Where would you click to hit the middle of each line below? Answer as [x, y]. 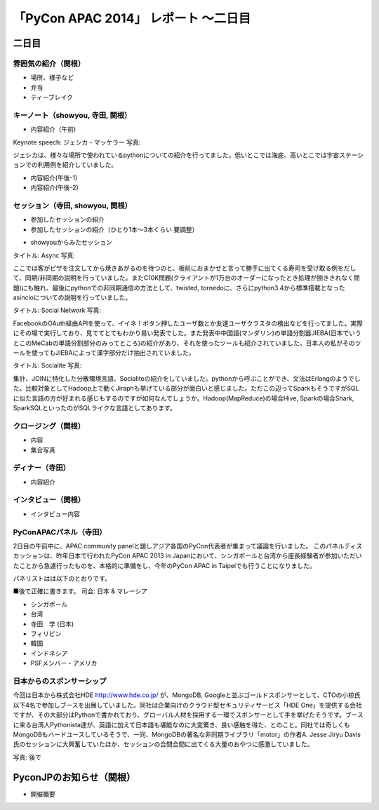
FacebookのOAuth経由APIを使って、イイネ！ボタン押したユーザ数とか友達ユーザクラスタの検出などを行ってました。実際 [188, 323]
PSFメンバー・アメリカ [64, 663]
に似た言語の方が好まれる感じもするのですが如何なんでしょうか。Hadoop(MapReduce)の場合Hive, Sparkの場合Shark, [184, 398]
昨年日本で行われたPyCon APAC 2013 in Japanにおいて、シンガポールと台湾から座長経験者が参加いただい [209, 556]
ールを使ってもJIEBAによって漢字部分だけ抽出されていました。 [104, 353]
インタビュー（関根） [49, 500]
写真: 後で [27, 757]
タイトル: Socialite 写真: [47, 365]
